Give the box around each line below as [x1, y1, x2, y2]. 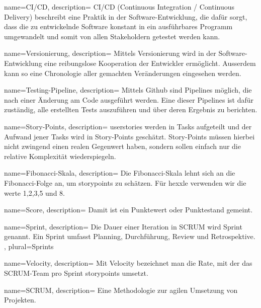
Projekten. [4, 294, 36, 305]
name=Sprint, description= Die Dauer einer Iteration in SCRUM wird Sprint [4, 221, 242, 232]
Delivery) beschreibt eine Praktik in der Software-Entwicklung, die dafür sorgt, [4, 11, 247, 22]
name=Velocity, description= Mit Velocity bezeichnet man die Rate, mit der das [4, 258, 252, 268]
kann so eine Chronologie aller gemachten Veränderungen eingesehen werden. [4, 67, 241, 78]
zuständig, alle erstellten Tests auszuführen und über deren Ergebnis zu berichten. [4, 104, 257, 115]
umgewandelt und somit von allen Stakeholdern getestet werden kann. [4, 31, 220, 41]
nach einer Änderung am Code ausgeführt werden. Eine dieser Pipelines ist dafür [4, 94, 254, 105]
